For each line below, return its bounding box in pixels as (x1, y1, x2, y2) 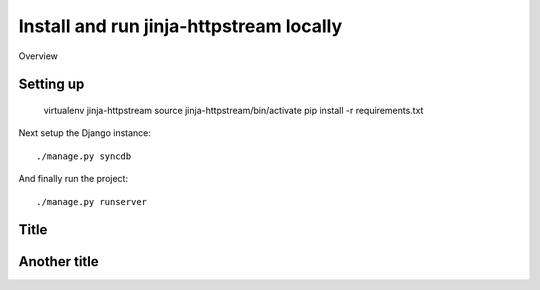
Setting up (18, 76, 85, 93)
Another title (18, 253, 99, 270)
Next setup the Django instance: (18, 127, 152, 139)
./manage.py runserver (36, 196, 148, 207)
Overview (18, 50, 59, 62)
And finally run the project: (18, 173, 129, 185)
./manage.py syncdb (36, 150, 132, 162)
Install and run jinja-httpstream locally (18, 15, 343, 37)
